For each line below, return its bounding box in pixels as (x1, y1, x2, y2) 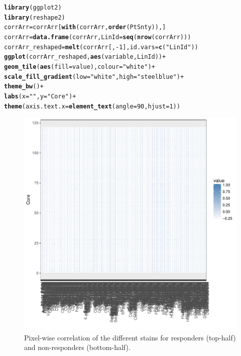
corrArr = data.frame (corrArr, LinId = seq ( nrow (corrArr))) (4, 33, 191, 41)
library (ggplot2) (4, 4, 62, 11)
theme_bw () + (4, 83, 44, 90)
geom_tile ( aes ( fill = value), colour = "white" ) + (4, 63, 155, 70)
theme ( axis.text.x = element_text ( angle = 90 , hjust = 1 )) (4, 102, 180, 110)
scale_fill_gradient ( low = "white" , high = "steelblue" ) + (4, 73, 184, 80)
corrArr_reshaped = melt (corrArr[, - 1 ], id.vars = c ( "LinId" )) (4, 43, 198, 51)
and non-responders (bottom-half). (24, 342, 131, 352)
